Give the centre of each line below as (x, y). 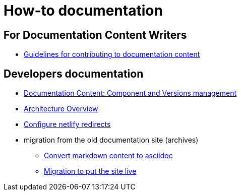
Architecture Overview (61, 109)
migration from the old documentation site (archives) (111, 140)
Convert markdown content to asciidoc (108, 156)
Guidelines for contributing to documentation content (112, 54)
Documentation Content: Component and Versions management (130, 93)
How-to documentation (83, 11)
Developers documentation (74, 74)
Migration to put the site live (90, 171)
